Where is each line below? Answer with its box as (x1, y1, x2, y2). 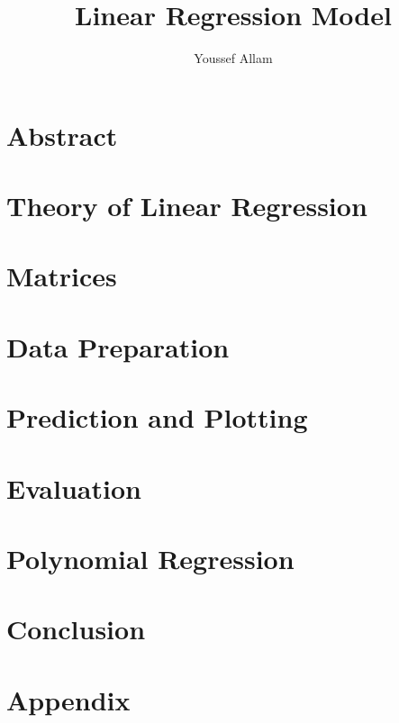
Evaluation (6, 469, 141, 506)
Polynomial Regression (6, 539, 295, 576)
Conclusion (6, 610, 146, 647)
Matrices (6, 258, 117, 294)
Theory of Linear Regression (6, 187, 367, 224)
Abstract (6, 116, 118, 153)
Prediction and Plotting (6, 399, 308, 436)
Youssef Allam (194, 49, 273, 68)
